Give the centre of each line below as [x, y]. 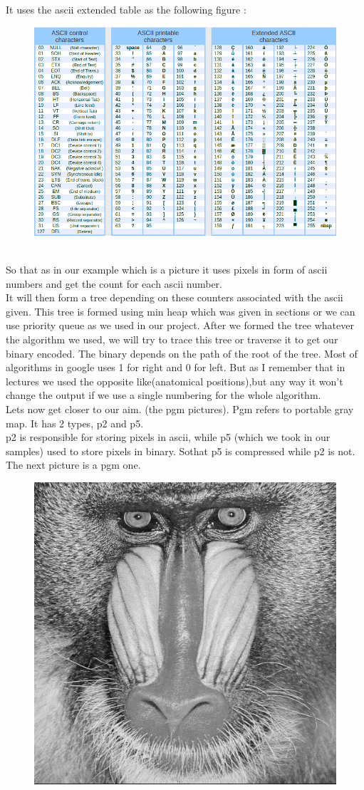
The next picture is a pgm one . [73, 465]
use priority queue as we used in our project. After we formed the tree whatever [180, 325]
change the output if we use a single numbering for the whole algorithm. [163, 395]
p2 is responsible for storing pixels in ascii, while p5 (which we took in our [168, 437]
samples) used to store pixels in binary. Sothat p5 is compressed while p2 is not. [181, 451]
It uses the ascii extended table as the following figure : [126, 9]
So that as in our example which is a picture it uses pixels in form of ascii [167, 270]
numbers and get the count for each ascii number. [114, 283]
